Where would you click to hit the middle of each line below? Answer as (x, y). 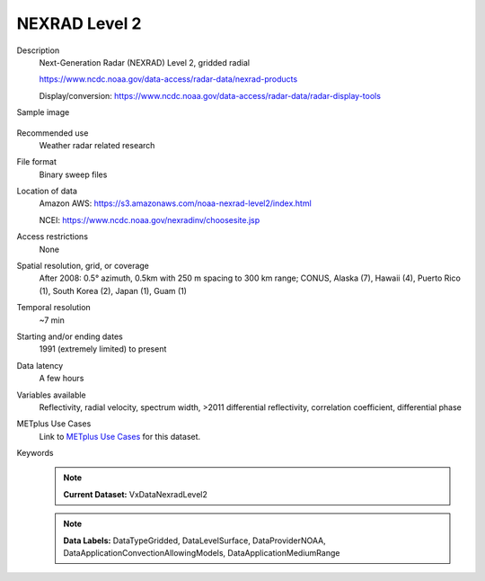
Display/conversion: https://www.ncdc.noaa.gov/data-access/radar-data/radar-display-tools (210, 95)
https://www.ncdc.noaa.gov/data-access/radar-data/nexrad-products (168, 79)
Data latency (40, 365)
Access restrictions (53, 237)
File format (37, 162)
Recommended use (53, 133)
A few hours (62, 379)
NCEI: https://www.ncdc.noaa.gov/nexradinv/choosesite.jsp (150, 219)
